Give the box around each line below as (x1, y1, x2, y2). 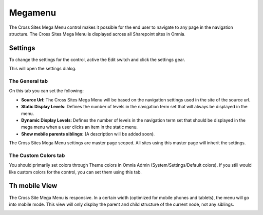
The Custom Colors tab (9, 152, 65, 158)
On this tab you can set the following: (9, 88, 84, 94)
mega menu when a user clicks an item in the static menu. (21, 124, 138, 130)
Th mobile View (9, 182, 57, 190)
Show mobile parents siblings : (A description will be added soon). (21, 131, 155, 137)
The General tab (9, 78, 48, 84)
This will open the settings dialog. (9, 66, 76, 72)
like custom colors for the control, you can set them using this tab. (9, 169, 142, 175)
